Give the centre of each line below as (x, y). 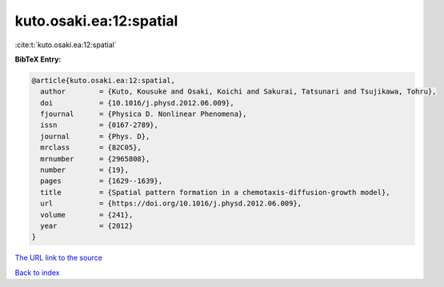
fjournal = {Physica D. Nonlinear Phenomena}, (144, 114)
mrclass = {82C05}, (91, 147)
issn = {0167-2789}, (100, 125)
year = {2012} (87, 226)
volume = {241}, (87, 215)
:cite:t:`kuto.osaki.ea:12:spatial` (66, 45)
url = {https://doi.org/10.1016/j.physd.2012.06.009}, (171, 203)
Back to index (37, 273)
